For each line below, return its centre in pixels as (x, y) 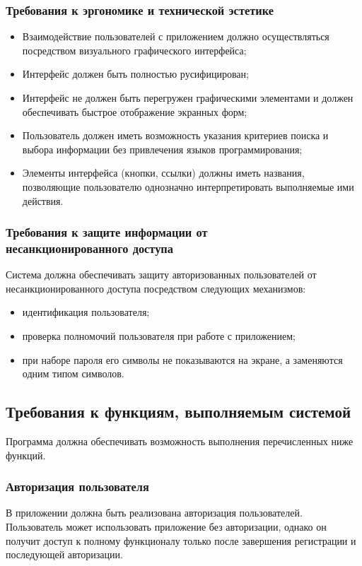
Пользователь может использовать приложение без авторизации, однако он (166, 527)
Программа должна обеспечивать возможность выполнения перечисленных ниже (180, 441)
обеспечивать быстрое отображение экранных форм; (135, 111)
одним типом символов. (73, 373)
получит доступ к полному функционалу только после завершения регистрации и (181, 540)
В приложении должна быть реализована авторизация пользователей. (154, 513)
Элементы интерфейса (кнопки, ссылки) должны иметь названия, (163, 173)
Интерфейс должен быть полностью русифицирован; (135, 74)
